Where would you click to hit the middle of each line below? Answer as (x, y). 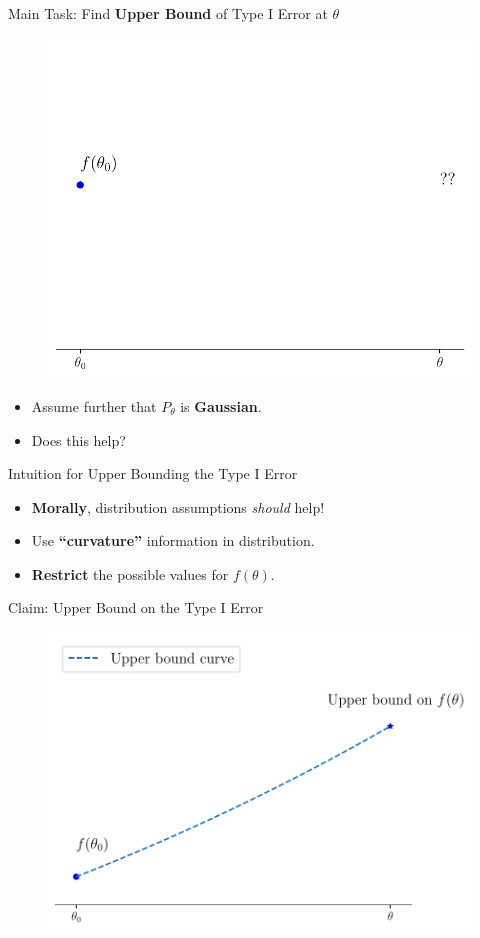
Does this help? (78, 439)
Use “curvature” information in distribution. (173, 540)
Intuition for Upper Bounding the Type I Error (153, 473)
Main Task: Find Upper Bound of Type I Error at (168, 13)
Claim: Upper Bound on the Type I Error (136, 607)
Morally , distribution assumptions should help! (178, 506)
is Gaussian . (221, 405)
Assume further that (94, 405)
